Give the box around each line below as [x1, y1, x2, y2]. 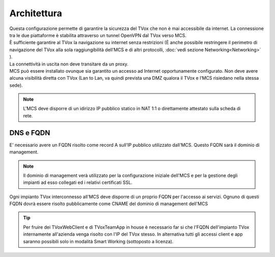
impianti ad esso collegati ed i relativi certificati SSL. [23, 179, 132, 185]
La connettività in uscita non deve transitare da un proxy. [9, 61, 129, 67]
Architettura [9, 8, 62, 19]
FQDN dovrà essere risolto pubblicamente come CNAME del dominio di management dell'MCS [9, 201, 208, 207]
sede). [9, 82, 23, 88]
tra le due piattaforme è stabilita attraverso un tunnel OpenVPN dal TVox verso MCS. [9, 32, 187, 38]
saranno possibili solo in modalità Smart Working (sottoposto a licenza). [23, 238, 174, 244]
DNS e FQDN [9, 128, 50, 137]
